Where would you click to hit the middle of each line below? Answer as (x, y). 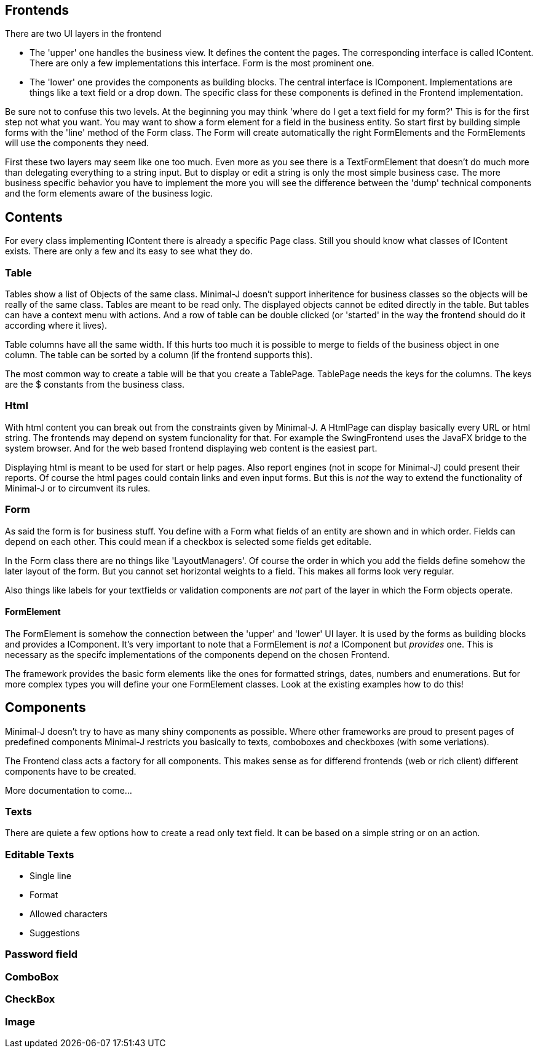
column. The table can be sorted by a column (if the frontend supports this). (159, 355)
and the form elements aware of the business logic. (109, 194)
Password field (41, 954)
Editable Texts (40, 854)
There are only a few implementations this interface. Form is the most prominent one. (202, 63)
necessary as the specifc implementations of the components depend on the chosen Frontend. (197, 654)
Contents (34, 217)
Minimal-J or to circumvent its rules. (78, 488)
